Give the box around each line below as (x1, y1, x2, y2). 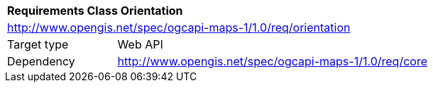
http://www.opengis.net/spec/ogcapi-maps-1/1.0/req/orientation (7, 20, 351, 34)
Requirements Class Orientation (7, 4, 183, 18)
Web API (117, 37, 163, 51)
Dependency (7, 54, 75, 68)
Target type (7, 37, 69, 51)
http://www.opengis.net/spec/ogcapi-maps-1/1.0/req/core (117, 54, 427, 68)
